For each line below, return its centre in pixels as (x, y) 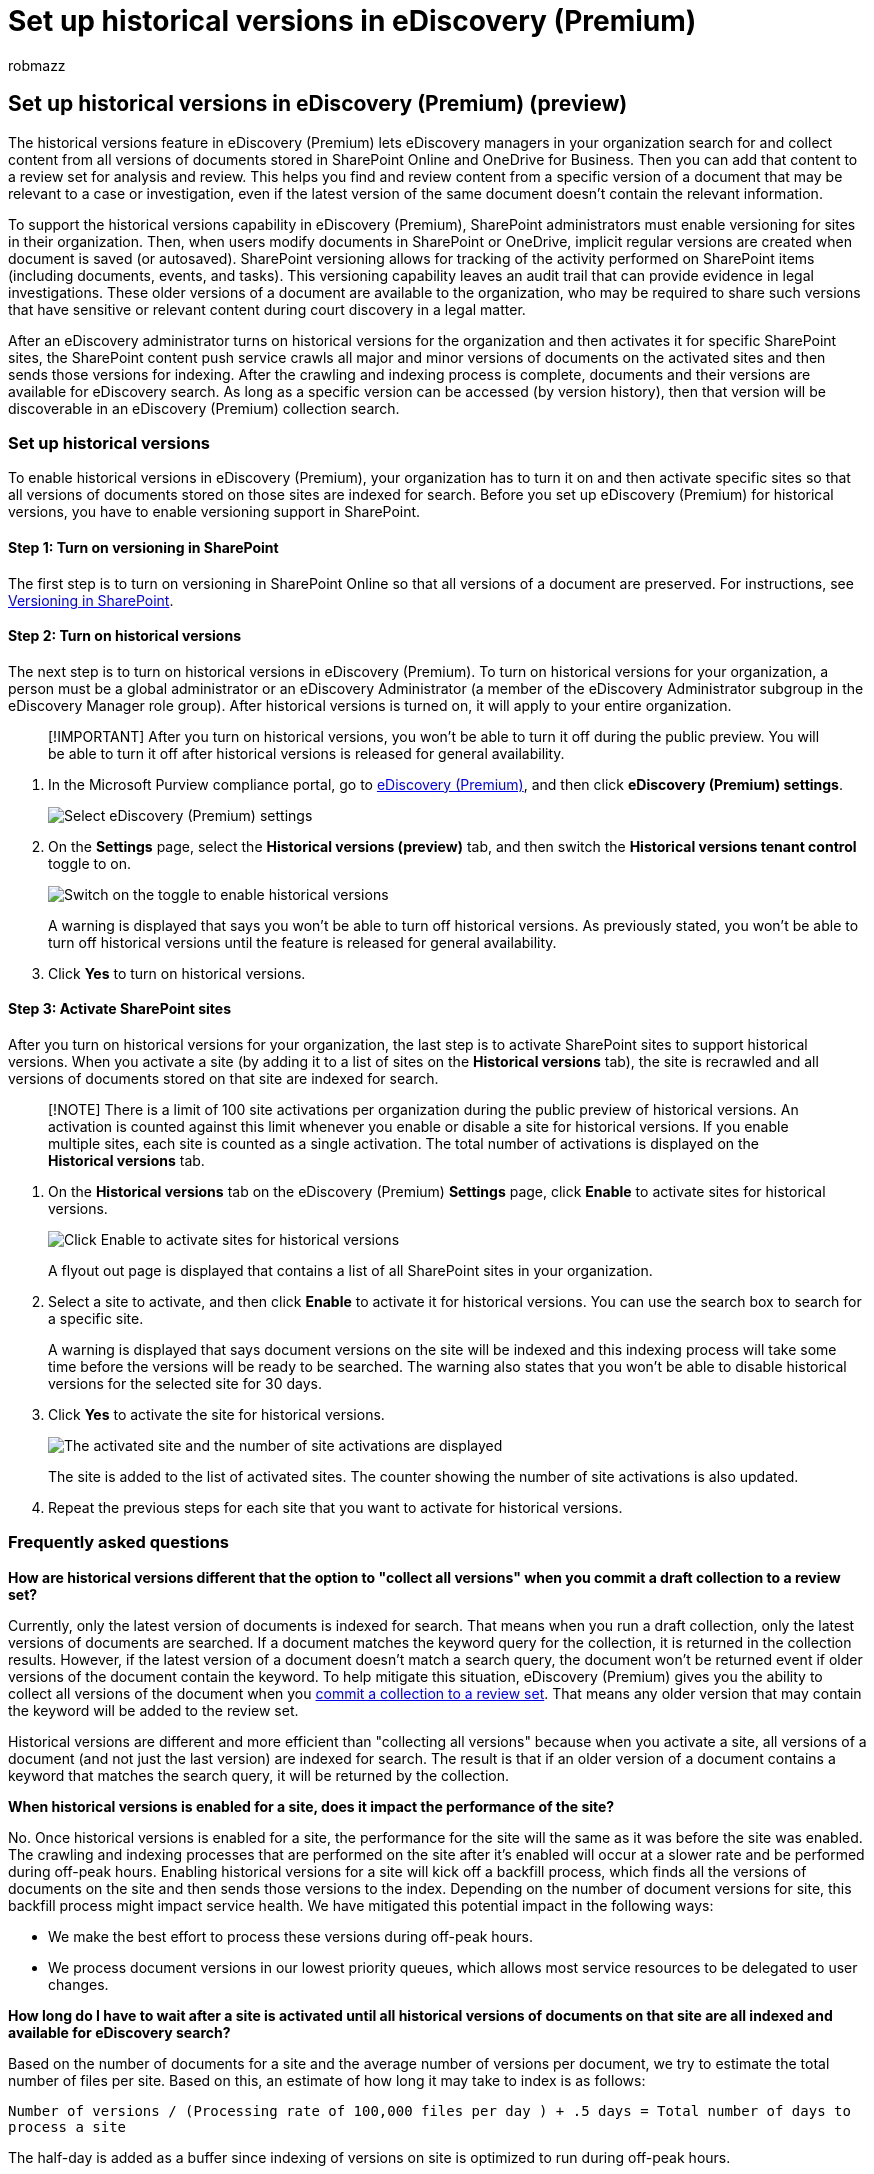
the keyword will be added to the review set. (153, 1710)
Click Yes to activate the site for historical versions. (216, 1414)
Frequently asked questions (118, 1542)
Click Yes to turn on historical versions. (177, 973)
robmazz (37, 65)
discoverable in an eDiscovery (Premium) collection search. (204, 408)
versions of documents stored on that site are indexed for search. (223, 1078)
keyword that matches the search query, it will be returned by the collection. (259, 1775)
